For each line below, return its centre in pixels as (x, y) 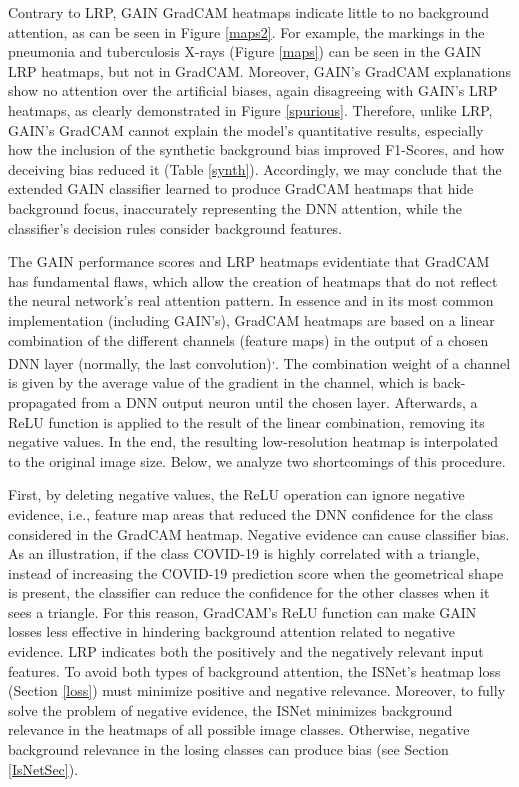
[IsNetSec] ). (43, 768)
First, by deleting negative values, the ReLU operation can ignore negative (236, 494)
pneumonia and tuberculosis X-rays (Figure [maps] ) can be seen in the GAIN (245, 51)
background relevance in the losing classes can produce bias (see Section (228, 749)
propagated (42, 401)
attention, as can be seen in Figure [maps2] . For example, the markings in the (246, 31)
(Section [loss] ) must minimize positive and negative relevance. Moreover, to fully (257, 690)
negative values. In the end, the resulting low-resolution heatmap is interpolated (253, 441)
